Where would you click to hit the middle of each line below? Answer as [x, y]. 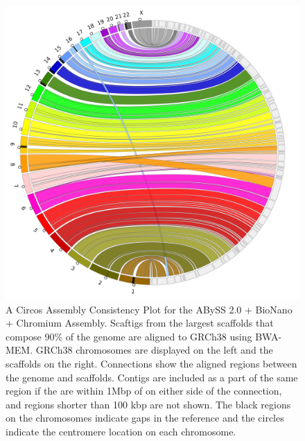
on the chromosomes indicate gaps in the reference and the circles [145, 418]
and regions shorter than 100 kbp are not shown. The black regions [148, 404]
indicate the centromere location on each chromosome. [121, 431]
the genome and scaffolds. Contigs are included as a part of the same [152, 377]
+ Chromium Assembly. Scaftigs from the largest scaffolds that [140, 323]
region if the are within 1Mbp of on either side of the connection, [144, 391]
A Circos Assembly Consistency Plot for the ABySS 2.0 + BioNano [149, 309]
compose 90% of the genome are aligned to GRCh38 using [129, 336]
